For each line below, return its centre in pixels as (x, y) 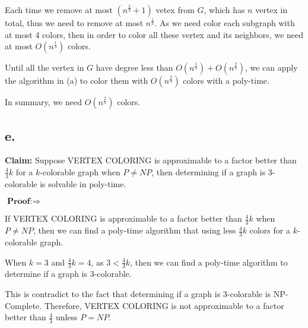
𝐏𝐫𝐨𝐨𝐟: (20, 202)
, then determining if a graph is (209, 171)
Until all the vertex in (45, 67)
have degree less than (134, 67)
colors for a (270, 230)
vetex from (175, 10)
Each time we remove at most (59, 10)
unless (66, 317)
